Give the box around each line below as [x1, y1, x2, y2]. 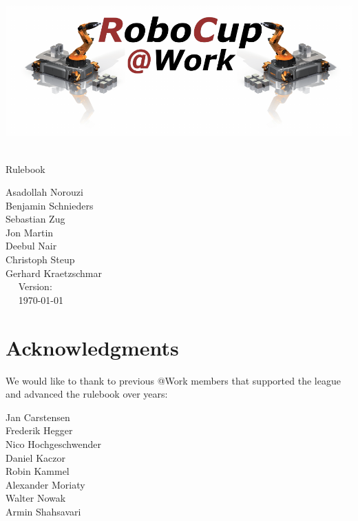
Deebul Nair [6, 238, 57, 253]
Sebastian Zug [6, 212, 65, 226]
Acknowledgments [6, 333, 179, 361]
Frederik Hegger [6, 423, 73, 438]
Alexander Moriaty [6, 477, 85, 491]
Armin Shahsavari [6, 504, 81, 518]
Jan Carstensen [6, 409, 70, 424]
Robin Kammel [6, 464, 70, 478]
